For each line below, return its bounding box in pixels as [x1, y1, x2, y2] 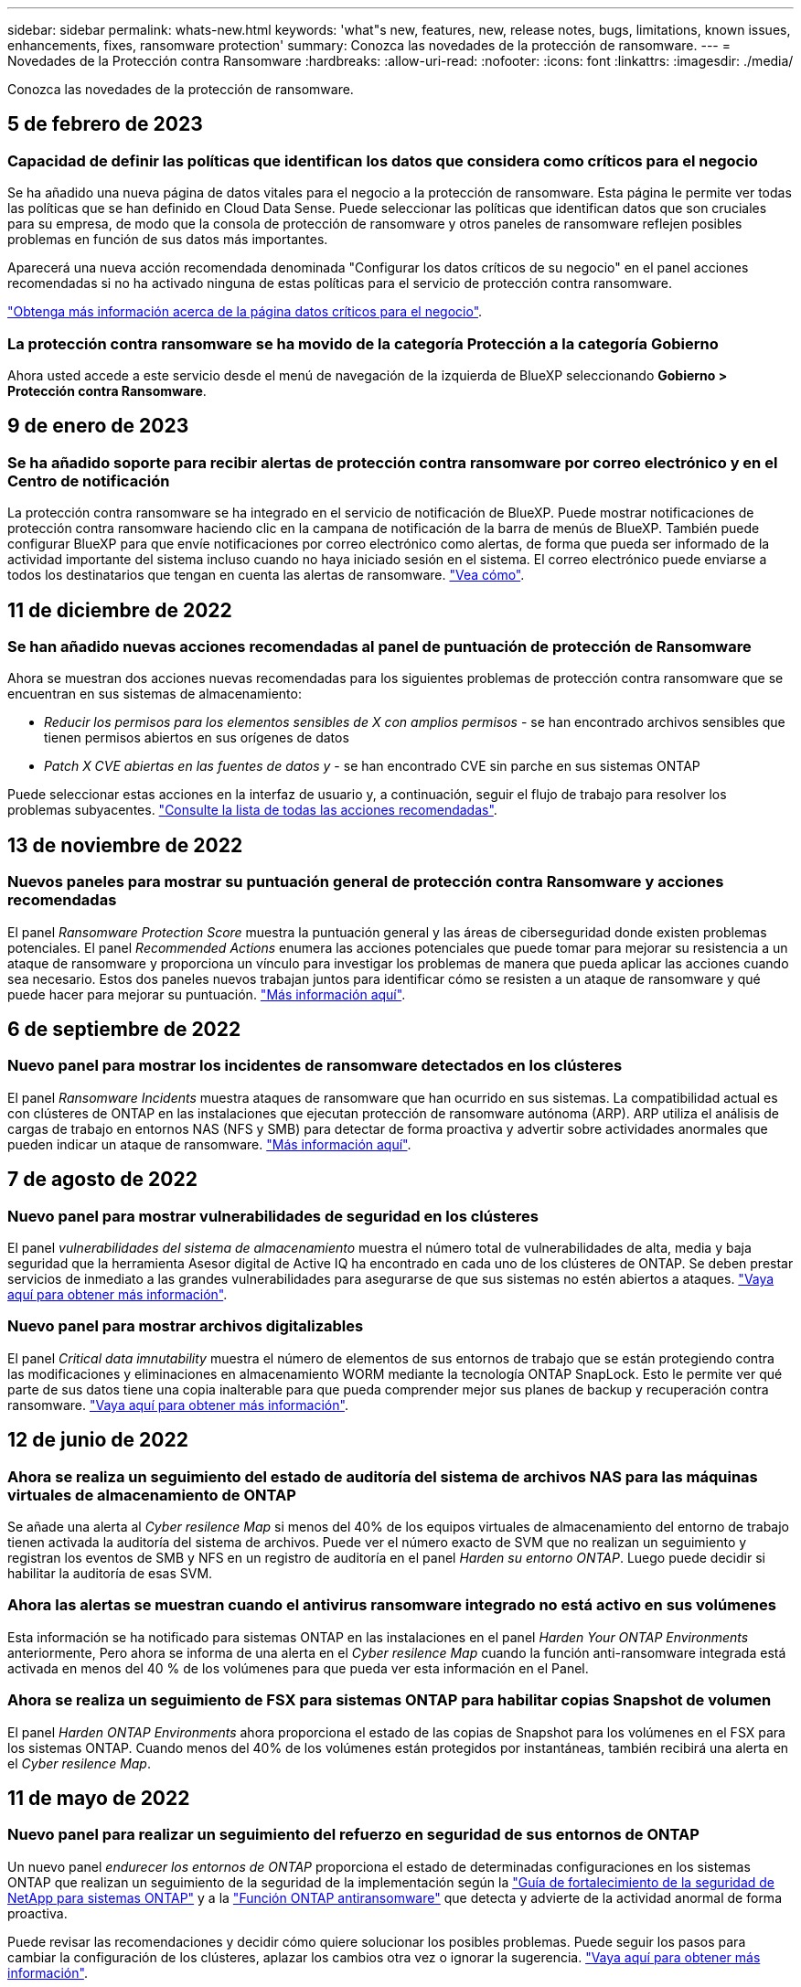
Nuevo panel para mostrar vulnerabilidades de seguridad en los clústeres [7, 1206, 539, 1225]
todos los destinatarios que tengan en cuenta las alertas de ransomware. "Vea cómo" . [7, 567, 525, 583]
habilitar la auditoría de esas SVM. [7, 1565, 213, 1582]
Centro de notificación [7, 471, 170, 490]
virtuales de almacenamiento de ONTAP [7, 1485, 296, 1504]
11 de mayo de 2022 [7, 1786, 190, 1810]
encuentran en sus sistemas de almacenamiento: [7, 686, 302, 702]
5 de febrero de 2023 [7, 112, 203, 136]
